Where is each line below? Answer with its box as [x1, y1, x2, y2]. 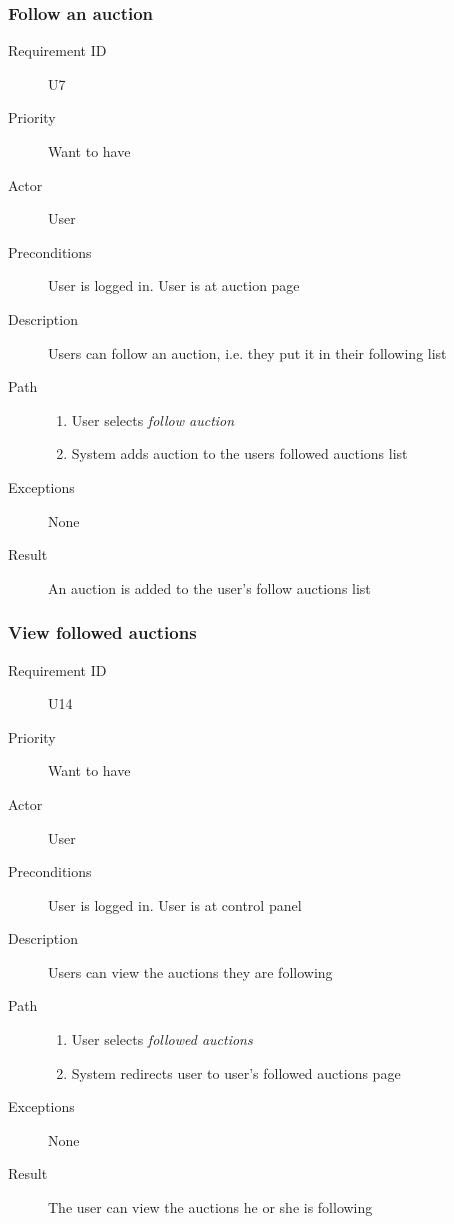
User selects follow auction [71, 409, 235, 430]
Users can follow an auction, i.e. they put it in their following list [48, 342, 447, 363]
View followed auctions [8, 620, 197, 645]
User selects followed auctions [71, 1029, 253, 1050]
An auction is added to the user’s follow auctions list [48, 577, 371, 598]
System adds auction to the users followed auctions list [71, 443, 408, 464]
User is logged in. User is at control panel [48, 894, 302, 915]
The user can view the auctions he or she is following [48, 1197, 373, 1218]
